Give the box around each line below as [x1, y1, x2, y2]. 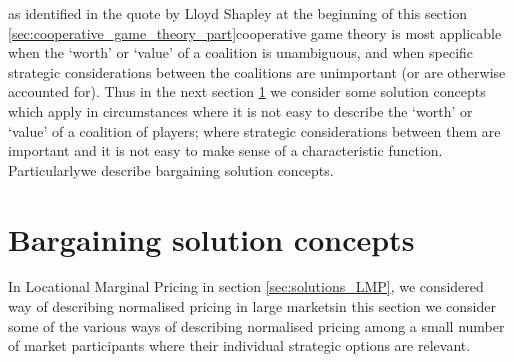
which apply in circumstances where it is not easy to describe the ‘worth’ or [8, 100, 473, 121]
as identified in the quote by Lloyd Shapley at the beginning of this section [8, 3, 467, 23]
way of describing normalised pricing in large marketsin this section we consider [8, 296, 496, 317]
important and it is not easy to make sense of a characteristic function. [8, 140, 443, 161]
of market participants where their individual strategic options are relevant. [8, 335, 471, 356]
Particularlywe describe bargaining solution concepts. [8, 159, 334, 180]
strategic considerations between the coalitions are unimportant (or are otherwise [8, 61, 506, 82]
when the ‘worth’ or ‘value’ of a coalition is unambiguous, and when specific [8, 42, 474, 63]
